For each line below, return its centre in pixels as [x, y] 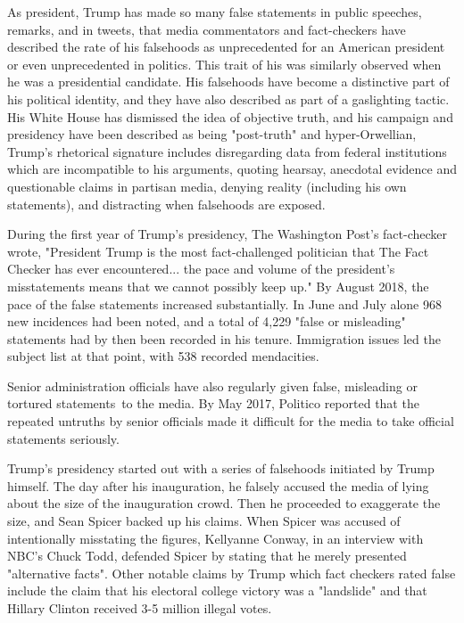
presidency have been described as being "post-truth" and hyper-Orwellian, [212, 134]
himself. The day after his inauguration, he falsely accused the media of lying [218, 485]
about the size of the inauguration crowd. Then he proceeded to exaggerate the [224, 503]
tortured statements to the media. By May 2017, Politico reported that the [213, 403]
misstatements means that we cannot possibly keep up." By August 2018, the [218, 286]
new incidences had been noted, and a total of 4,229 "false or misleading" [207, 321]
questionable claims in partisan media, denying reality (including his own [207, 186]
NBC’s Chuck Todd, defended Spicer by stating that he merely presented [207, 556]
